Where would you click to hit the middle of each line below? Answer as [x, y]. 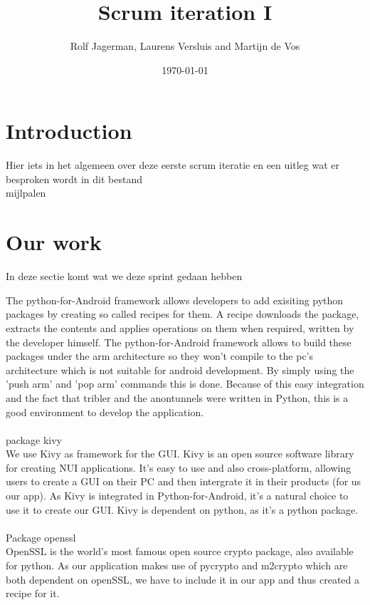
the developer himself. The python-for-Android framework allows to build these [179, 342]
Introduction [69, 131]
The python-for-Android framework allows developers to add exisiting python [175, 300]
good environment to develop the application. [105, 412]
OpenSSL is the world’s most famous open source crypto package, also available [180, 551]
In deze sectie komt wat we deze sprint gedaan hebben [124, 276]
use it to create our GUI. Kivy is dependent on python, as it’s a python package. [182, 509]
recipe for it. [33, 593]
